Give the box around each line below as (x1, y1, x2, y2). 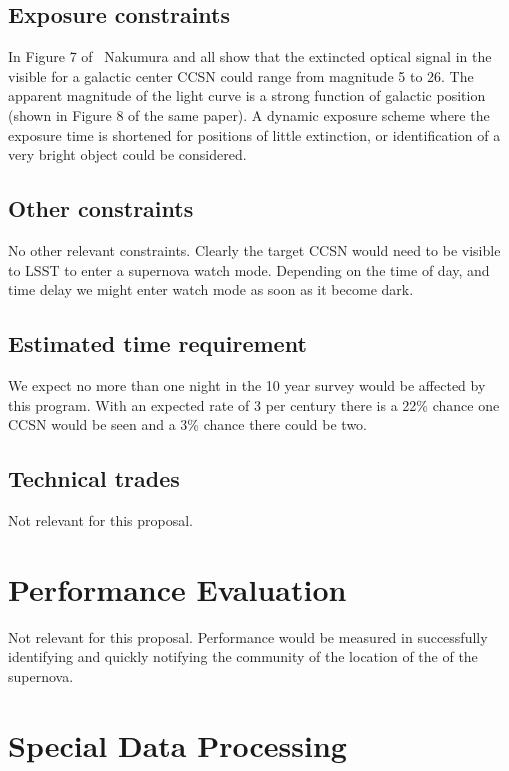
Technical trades (8, 463, 180, 494)
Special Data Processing (8, 724, 347, 765)
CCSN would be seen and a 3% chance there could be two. (8, 414, 368, 435)
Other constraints (8, 193, 194, 224)
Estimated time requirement (8, 328, 307, 359)
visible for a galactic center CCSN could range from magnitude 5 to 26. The (8, 65, 474, 86)
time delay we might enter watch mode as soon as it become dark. (8, 279, 414, 300)
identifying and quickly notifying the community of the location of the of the (8, 646, 478, 667)
